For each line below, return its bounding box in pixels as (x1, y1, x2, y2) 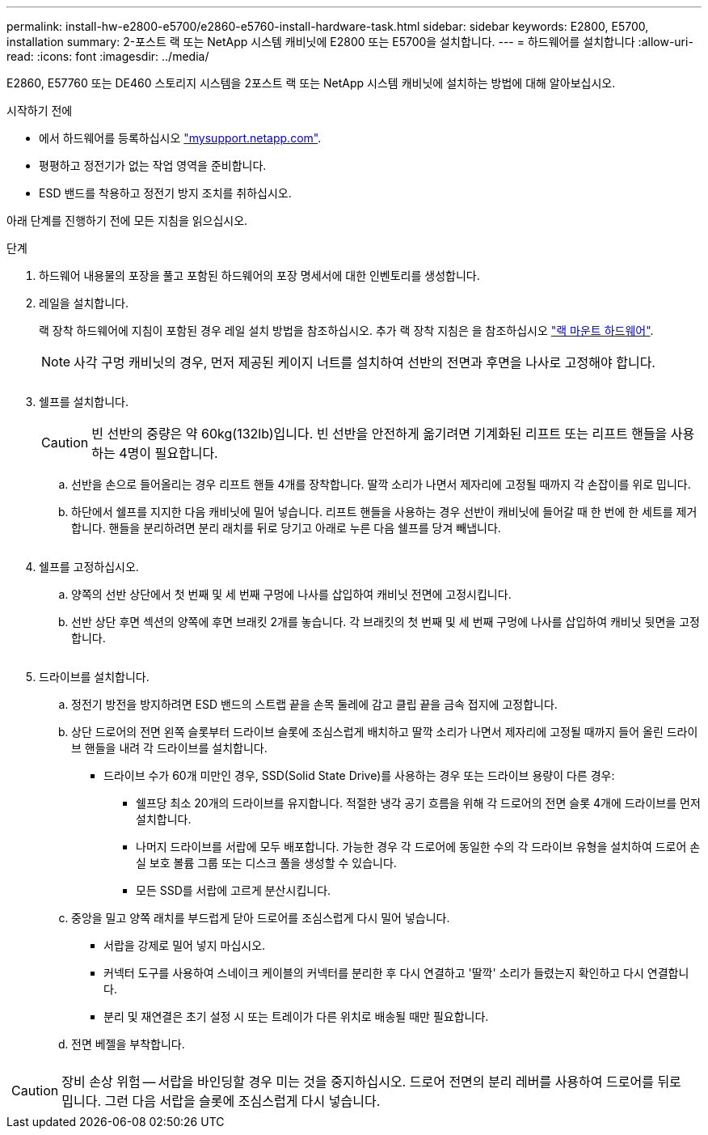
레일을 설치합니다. (39, 296, 129, 310)
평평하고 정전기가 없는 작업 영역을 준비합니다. (39, 159, 267, 172)
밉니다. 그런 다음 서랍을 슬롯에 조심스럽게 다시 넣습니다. (61, 1093, 381, 1109)
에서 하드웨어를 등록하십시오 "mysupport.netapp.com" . (39, 131, 322, 145)
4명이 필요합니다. (119, 445, 218, 461)
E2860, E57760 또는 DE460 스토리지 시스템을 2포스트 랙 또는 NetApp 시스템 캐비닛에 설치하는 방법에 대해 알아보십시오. (6, 76, 616, 90)
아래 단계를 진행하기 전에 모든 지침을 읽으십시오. (6, 214, 248, 227)
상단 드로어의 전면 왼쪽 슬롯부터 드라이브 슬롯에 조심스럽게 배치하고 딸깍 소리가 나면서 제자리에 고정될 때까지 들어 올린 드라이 (71, 725, 698, 739)
